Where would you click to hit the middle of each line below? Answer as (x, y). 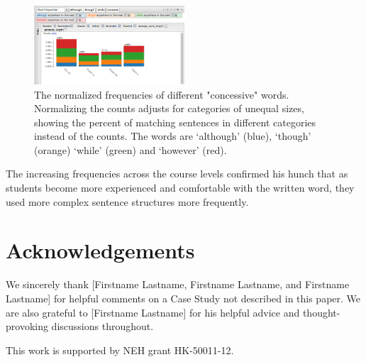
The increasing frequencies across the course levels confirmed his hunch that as (177, 174)
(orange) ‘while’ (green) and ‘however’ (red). (131, 149)
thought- (321, 312)
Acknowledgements (100, 250)
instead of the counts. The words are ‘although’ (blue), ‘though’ (173, 136)
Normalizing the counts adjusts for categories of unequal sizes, (169, 108)
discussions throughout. (102, 326)
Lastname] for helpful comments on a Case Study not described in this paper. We (183, 298)
